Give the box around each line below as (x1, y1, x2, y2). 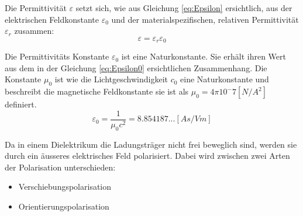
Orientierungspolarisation (18, 200, 109, 212)
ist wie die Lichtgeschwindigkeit (54, 73, 168, 85)
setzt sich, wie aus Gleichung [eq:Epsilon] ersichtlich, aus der (75, 2, 292, 13)
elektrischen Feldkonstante (5, 13, 99, 25)
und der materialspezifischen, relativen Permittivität (111, 13, 299, 25)
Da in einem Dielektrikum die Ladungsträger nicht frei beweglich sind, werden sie (5, 138, 297, 150)
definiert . (5, 98, 37, 110)
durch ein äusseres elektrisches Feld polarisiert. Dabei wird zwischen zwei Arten (5, 149, 290, 162)
